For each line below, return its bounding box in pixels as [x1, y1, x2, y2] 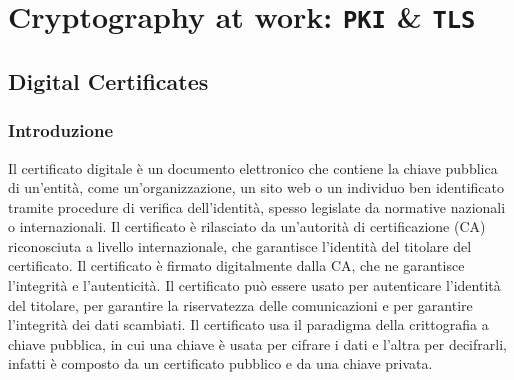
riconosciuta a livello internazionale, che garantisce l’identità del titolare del [8, 235, 472, 256]
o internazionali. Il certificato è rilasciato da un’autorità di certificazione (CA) [8, 216, 486, 237]
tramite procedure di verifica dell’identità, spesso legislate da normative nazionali [8, 196, 506, 217]
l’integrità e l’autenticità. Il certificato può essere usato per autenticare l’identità [8, 275, 501, 296]
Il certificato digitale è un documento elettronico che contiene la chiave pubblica [8, 157, 498, 178]
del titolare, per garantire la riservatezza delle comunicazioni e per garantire [8, 294, 473, 315]
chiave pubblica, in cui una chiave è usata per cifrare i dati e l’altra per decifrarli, [8, 333, 507, 354]
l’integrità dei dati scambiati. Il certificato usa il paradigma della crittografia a [8, 314, 489, 335]
